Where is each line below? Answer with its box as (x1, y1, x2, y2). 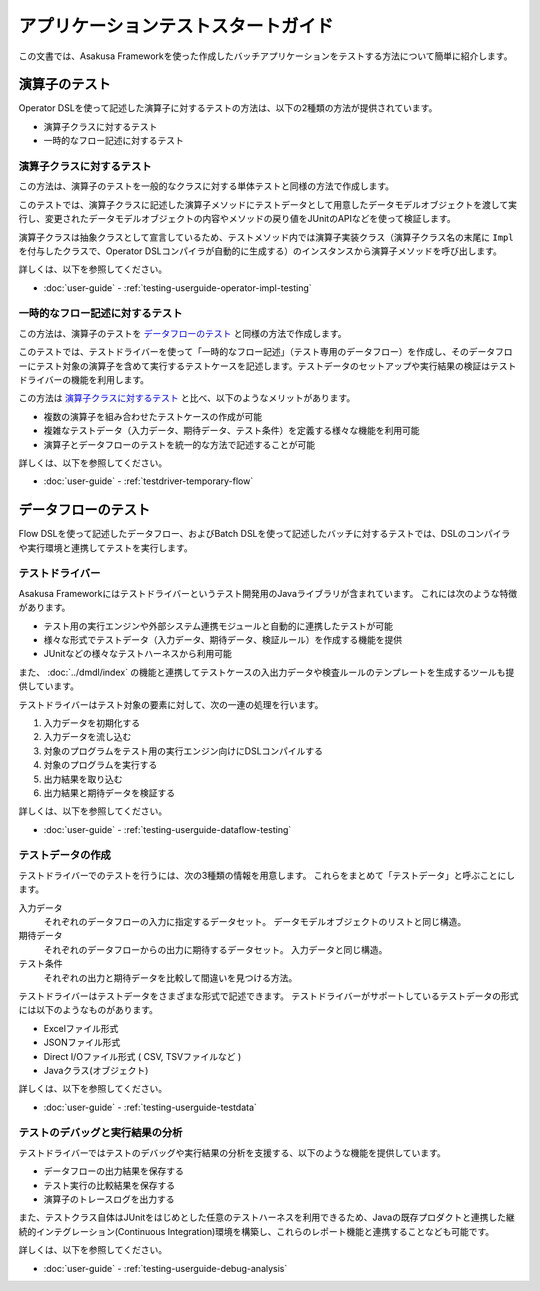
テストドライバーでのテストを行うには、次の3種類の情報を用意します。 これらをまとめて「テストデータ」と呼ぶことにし (18, 869, 516, 881)
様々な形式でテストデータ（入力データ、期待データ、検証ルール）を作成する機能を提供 (43, 633, 403, 645)
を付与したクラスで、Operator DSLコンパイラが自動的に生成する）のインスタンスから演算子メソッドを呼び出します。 (18, 245, 502, 257)
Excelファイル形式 (43, 1022, 119, 1034)
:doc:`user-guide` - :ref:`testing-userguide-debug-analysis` (43, 1262, 288, 1274)
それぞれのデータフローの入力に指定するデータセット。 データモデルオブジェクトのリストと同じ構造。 (43, 915, 467, 927)
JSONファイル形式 (43, 1036, 121, 1049)
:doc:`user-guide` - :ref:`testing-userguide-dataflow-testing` (43, 823, 292, 835)
